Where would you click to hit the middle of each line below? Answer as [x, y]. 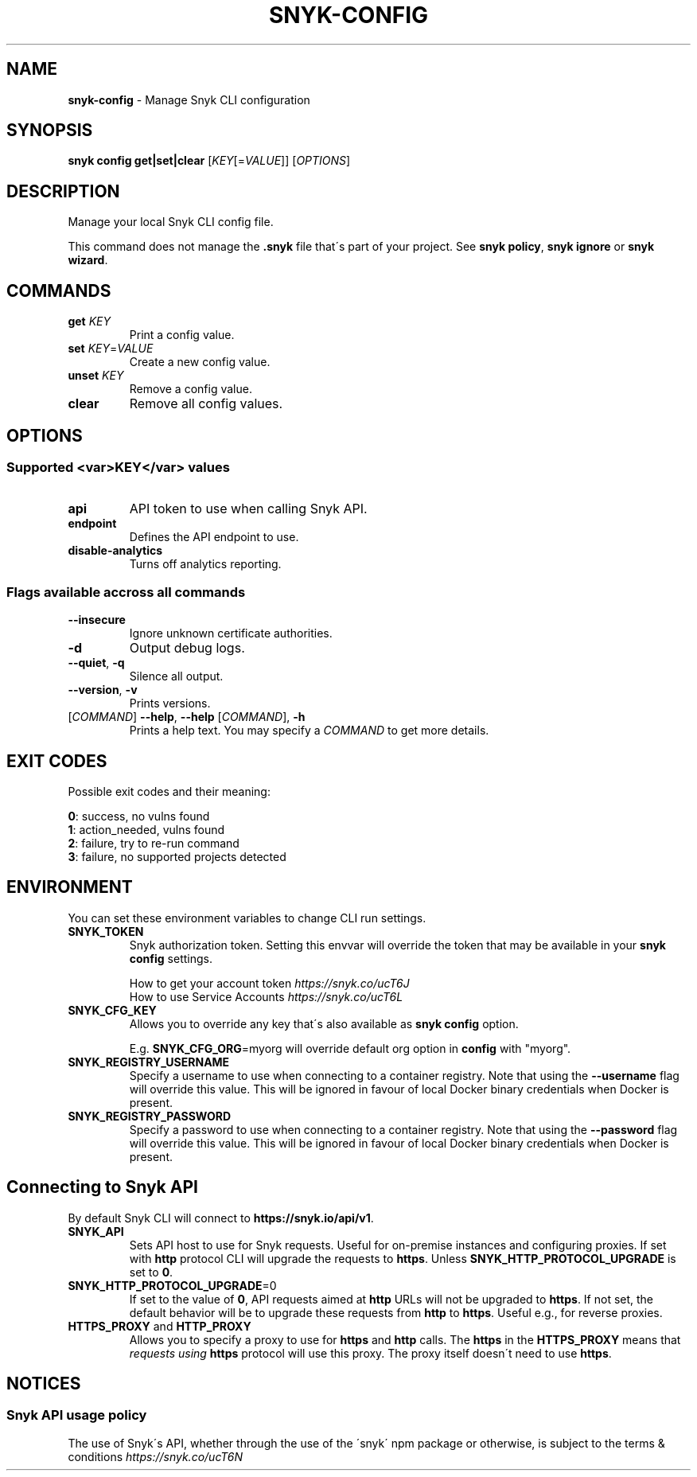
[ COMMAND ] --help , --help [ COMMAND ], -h [187, 717]
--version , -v [103, 690]
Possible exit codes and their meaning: [169, 791]
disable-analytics [115, 551]
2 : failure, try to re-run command [154, 843]
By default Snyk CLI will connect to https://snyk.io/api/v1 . [221, 1218]
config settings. [171, 958]
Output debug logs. [187, 648]
